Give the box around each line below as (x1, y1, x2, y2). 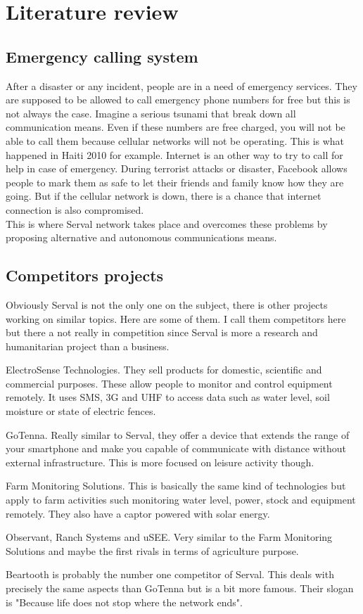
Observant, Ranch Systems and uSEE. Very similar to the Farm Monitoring (6, 530, 333, 544)
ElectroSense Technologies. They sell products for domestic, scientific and (6, 362, 322, 377)
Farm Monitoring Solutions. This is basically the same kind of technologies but (6, 478, 346, 493)
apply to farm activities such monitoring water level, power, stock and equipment (6, 492, 356, 507)
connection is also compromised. (6, 202, 144, 217)
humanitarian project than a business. (6, 338, 170, 353)
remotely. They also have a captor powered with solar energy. (6, 506, 270, 520)
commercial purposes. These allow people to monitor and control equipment (6, 376, 333, 390)
